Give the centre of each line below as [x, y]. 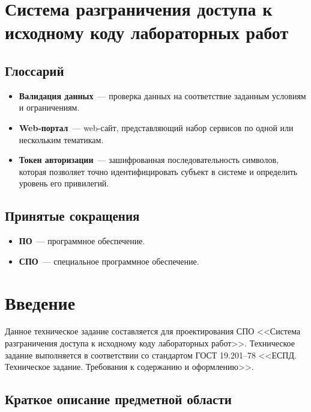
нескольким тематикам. [61, 139]
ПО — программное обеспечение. [82, 241]
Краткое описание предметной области [118, 399]
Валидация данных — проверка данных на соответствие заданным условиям [162, 95]
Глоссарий [35, 70]
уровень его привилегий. [64, 183]
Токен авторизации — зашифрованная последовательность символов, [149, 160]
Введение [40, 302]
